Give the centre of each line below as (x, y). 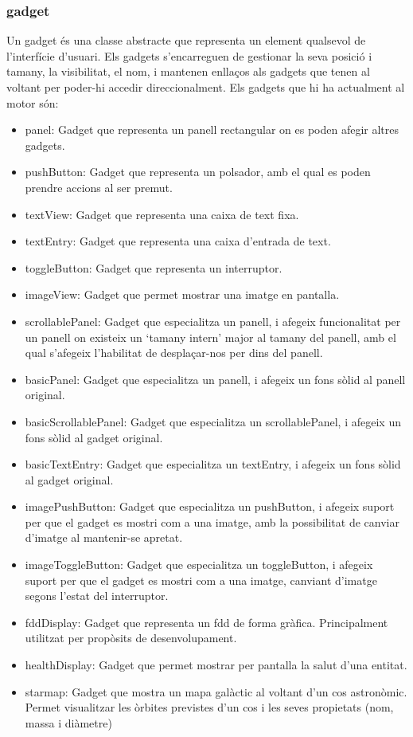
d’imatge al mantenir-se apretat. (104, 537)
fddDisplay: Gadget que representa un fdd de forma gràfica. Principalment (206, 622)
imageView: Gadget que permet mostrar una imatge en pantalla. (182, 294)
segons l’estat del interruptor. (97, 596)
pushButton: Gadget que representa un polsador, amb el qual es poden (198, 172)
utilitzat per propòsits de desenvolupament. (131, 638)
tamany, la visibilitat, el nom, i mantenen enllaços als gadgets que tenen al (188, 71)
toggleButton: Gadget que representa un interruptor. (154, 267)
